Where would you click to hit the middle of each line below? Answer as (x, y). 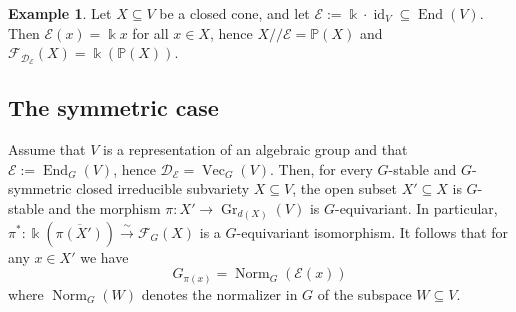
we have (104, 256)
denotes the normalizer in (219, 293)
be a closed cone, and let (234, 13)
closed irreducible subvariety (163, 188)
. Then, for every (321, 168)
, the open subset (344, 188)
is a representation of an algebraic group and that (255, 149)
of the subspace (364, 293)
